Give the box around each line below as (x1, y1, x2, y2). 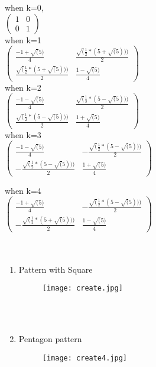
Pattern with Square (18, 263, 93, 275)
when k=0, (5, 1, 44, 13)
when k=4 (5, 184, 41, 196)
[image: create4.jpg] (42, 353, 127, 362)
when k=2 (5, 81, 41, 93)
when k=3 (5, 128, 41, 141)
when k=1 (5, 33, 41, 46)
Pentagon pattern (18, 333, 82, 345)
